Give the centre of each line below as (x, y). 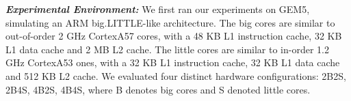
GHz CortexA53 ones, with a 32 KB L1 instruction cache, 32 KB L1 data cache (173, 62)
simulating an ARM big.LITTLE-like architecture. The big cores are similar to (170, 22)
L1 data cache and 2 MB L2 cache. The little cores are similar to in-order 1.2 (167, 49)
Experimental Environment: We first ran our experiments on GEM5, (158, 9)
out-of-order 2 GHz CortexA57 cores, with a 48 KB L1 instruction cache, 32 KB (174, 36)
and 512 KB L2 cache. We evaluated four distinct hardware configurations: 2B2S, (176, 75)
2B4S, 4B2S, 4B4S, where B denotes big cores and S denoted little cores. (158, 89)
